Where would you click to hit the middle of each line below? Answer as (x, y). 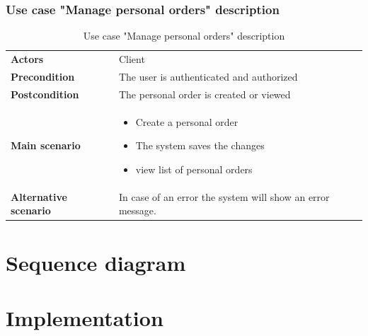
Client (132, 59)
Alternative (39, 196)
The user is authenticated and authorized (208, 76)
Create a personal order (187, 121)
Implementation (85, 317)
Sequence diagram (96, 262)
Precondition (43, 76)
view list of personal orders (194, 169)
